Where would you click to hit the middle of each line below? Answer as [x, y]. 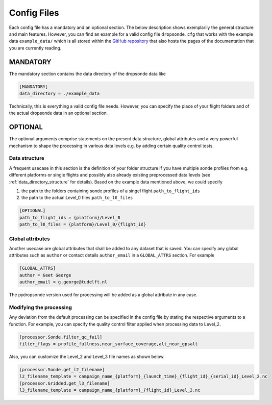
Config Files [34, 13]
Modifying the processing [40, 307]
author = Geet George [45, 275]
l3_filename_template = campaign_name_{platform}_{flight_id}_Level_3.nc [110, 390]
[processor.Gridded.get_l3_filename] [65, 383]
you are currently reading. [35, 48]
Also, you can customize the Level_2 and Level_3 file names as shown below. [87, 356]
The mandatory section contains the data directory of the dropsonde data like [87, 74]
